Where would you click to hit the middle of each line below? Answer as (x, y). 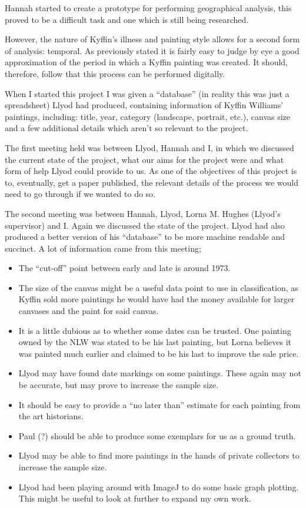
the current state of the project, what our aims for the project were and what (144, 159)
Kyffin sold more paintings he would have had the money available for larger (157, 299)
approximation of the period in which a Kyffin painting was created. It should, (146, 62)
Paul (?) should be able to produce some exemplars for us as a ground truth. (157, 435)
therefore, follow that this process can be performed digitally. (115, 73)
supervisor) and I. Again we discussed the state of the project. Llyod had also (145, 225)
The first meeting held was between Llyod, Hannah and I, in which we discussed (149, 147)
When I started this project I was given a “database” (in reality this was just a (147, 93)
